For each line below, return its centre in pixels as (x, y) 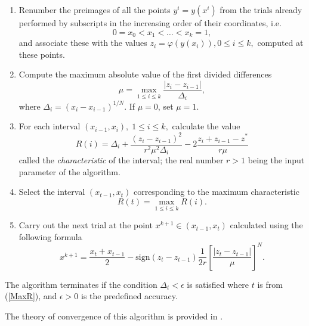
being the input (276, 160)
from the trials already (261, 10)
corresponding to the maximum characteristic (216, 192)
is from (270, 284)
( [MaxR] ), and (31, 296)
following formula (50, 236)
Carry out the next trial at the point (86, 225)
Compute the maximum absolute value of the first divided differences (145, 74)
